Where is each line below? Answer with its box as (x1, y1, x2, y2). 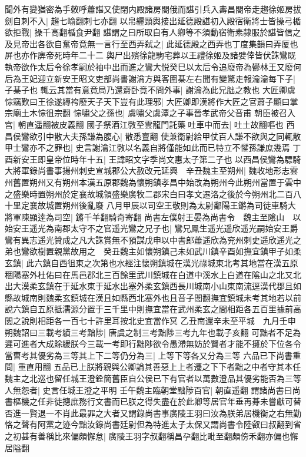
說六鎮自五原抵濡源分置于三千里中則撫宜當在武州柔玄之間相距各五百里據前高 (5, 303, 301, 315)
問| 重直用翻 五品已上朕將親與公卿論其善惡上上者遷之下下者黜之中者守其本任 (5, 360, 301, 373)
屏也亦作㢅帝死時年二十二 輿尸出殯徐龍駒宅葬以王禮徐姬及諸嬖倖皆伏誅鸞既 (5, 49, 296, 61)
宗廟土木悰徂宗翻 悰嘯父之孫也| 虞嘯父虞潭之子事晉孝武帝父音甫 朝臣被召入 (5, 107, 295, 119)
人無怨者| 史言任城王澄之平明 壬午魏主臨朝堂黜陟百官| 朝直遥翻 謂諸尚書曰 (5, 383, 292, 396)
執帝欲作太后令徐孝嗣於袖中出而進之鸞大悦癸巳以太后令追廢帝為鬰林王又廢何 (5, 60, 301, 72)
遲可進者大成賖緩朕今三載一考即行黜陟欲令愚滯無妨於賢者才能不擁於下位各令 (5, 337, 301, 350)
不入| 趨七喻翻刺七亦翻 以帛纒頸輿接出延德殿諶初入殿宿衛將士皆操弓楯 (29, 14, 301, 27)
